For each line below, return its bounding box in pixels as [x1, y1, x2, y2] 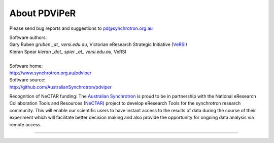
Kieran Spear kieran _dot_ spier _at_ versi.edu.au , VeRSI [9, 49, 126, 55]
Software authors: [9, 34, 47, 40]
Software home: [9, 63, 43, 69]
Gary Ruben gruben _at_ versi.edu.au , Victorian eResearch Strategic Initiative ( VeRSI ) [9, 41, 188, 47]
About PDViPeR [9, 8, 76, 19]
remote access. [9, 121, 42, 127]
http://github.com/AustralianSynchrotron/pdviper [9, 84, 112, 90]
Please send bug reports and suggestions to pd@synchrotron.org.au [9, 25, 153, 31]
